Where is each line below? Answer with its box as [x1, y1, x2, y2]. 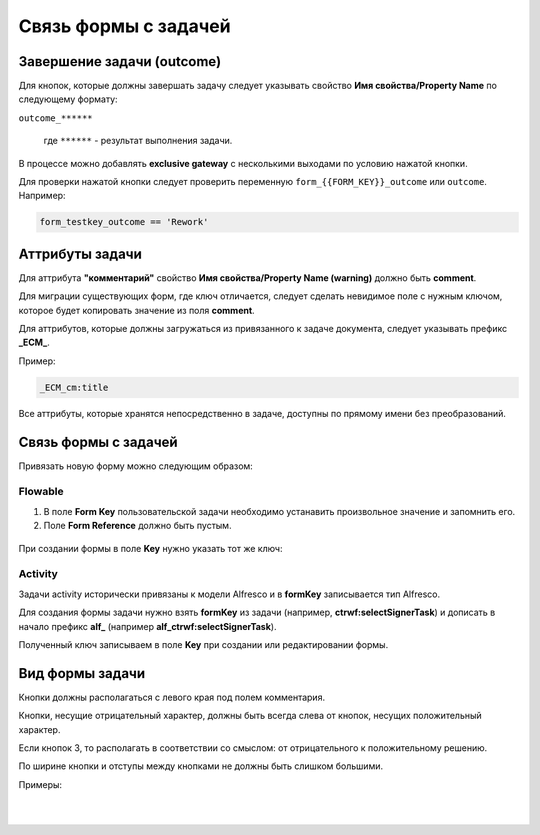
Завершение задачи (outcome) [18, 53, 222, 70]
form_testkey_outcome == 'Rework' [39, 216, 209, 228]
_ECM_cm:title [39, 381, 109, 393]
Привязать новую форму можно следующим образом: [18, 460, 254, 472]
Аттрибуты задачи [18, 245, 142, 262]
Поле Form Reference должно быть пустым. [43, 520, 232, 532]
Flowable [18, 485, 64, 499]
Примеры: [18, 778, 63, 790]
